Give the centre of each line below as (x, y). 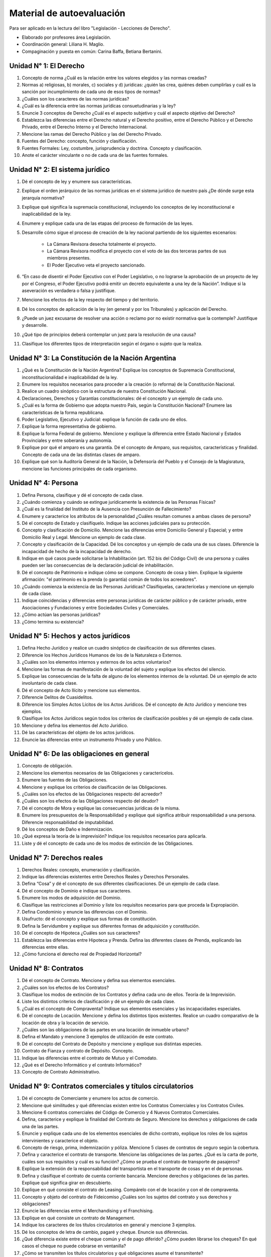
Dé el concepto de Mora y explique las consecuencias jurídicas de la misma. (101, 808)
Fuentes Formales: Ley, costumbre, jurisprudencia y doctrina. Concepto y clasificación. (112, 148)
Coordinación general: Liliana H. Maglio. (63, 44)
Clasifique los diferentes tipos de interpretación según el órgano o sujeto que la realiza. (112, 344)
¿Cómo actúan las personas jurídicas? (61, 615)
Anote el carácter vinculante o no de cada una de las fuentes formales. (95, 155)
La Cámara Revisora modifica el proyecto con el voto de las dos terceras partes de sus (137, 251)
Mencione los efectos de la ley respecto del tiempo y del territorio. (90, 300)
